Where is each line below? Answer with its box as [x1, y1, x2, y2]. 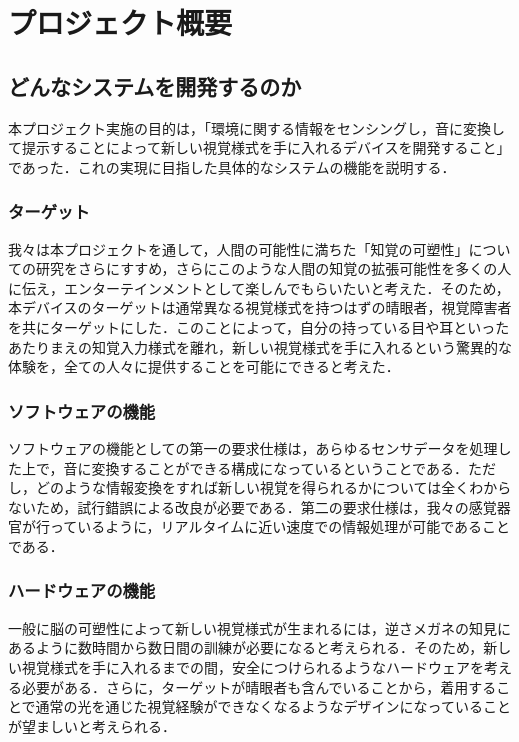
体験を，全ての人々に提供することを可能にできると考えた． [8, 356, 400, 377]
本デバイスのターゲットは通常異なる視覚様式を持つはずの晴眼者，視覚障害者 [8, 297, 512, 318]
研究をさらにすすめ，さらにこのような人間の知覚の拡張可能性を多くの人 [35, 258, 512, 279]
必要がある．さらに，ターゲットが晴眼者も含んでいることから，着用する [21, 676, 497, 697]
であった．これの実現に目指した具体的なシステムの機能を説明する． [8, 156, 456, 177]
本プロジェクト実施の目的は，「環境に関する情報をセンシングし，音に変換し [8, 117, 505, 138]
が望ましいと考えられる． [8, 715, 176, 736]
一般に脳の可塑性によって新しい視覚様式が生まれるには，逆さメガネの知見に [8, 617, 511, 638]
